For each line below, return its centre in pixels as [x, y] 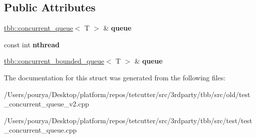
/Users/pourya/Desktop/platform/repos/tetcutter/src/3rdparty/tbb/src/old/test [127, 94]
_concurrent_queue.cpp [41, 130]
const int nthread [32, 44]
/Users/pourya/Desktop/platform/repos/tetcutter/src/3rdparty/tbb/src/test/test [128, 120]
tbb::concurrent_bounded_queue [54, 61]
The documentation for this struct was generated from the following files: [115, 77]
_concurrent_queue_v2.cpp [46, 104]
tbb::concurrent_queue [39, 28]
